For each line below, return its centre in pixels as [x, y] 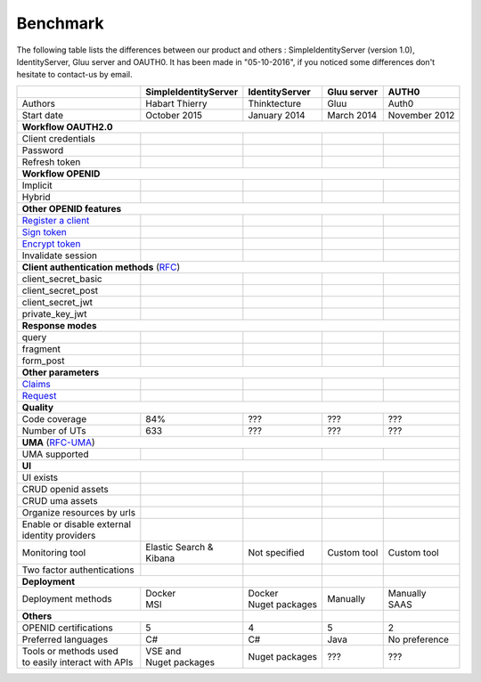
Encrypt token [51, 243]
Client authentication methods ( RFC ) [101, 267]
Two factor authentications [78, 570]
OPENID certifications [67, 628]
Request [39, 395]
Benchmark [60, 23]
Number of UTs [54, 430]
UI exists [40, 477]
